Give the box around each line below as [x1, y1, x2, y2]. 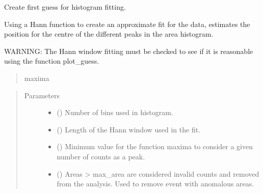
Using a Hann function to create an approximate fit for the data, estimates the [4, 18, 250, 29]
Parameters [24, 90, 60, 100]
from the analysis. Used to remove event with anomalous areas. [57, 178, 254, 189]
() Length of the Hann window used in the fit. [57, 124, 201, 134]
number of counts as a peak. [57, 151, 145, 161]
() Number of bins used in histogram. [57, 107, 173, 118]
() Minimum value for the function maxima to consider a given [57, 141, 253, 152]
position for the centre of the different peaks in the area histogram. [4, 29, 214, 39]
